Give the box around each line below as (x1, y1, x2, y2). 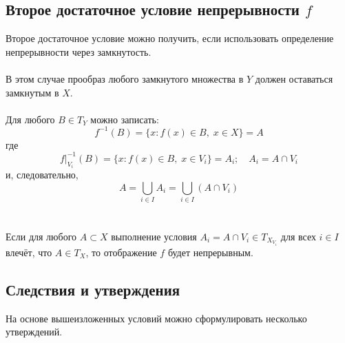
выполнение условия (111, 229, 197, 243)
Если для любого (6, 229, 77, 243)
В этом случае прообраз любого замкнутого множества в (6, 71, 244, 85)
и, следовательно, (6, 167, 79, 182)
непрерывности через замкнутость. (6, 44, 151, 59)
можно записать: (90, 112, 159, 126)
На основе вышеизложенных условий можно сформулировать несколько (6, 311, 307, 325)
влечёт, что (6, 245, 52, 259)
